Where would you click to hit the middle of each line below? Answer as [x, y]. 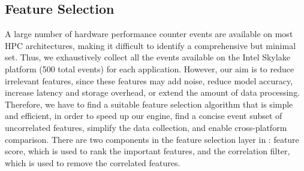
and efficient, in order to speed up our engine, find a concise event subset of [144, 116]
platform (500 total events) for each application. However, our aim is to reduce [150, 68]
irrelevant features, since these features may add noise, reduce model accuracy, [149, 80]
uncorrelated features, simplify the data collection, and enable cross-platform [146, 127]
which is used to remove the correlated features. [93, 162]
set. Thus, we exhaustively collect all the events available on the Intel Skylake [148, 57]
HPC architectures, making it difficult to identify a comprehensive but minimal [151, 45]
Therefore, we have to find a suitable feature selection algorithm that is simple [149, 104]
